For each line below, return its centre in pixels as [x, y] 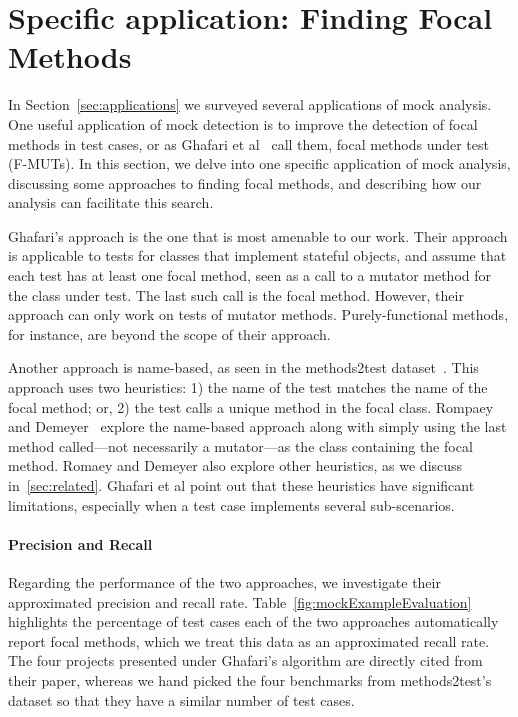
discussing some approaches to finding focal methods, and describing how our [245, 182]
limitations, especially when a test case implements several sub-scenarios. [231, 504]
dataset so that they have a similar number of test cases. [181, 699]
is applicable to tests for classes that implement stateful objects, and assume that [257, 255]
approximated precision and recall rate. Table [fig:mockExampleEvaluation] [240, 601]
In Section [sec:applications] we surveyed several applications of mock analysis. [250, 104]
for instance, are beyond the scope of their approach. [169, 333]
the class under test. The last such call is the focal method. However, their [236, 294]
